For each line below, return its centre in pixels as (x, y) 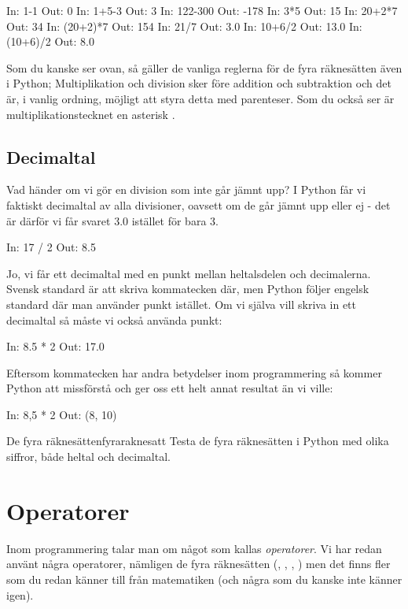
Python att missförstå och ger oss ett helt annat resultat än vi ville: (170, 388)
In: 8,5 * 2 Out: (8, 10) (62, 414)
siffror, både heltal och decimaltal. (88, 457)
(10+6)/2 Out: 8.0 (51, 41)
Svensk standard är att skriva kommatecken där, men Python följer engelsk (188, 289)
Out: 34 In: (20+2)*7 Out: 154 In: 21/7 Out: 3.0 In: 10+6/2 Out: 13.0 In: (184, 26)
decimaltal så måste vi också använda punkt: (114, 319)
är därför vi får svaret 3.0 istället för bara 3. (112, 220)
